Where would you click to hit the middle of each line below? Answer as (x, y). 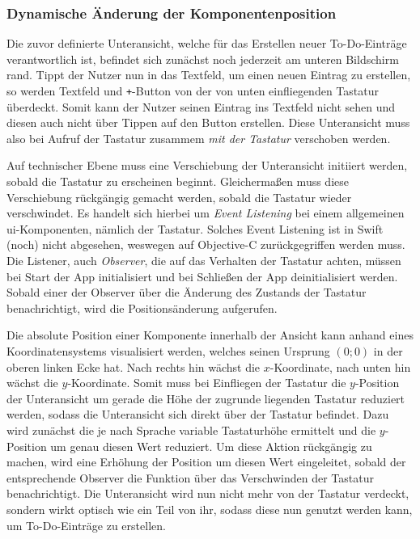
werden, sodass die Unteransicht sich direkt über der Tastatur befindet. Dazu (198, 414)
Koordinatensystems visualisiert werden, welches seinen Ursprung (168, 350)
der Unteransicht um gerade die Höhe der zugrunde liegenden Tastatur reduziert (206, 398)
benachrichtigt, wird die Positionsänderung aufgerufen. (142, 307)
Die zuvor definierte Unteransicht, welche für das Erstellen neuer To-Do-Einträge (207, 43)
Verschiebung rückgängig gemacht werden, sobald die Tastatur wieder (179, 197)
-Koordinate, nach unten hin (340, 366)
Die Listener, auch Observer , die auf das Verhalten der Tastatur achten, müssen (204, 260)
